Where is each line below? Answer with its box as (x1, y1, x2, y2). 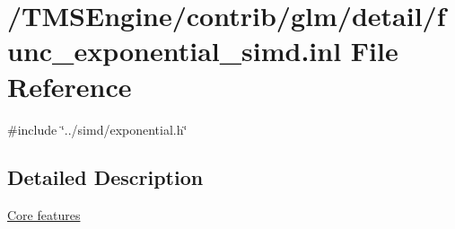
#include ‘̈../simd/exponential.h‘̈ (7, 119, 188, 138)
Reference (7, 67, 132, 104)
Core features (7, 206, 81, 225)
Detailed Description (7, 163, 204, 191)
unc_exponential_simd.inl (7, 32, 342, 69)
